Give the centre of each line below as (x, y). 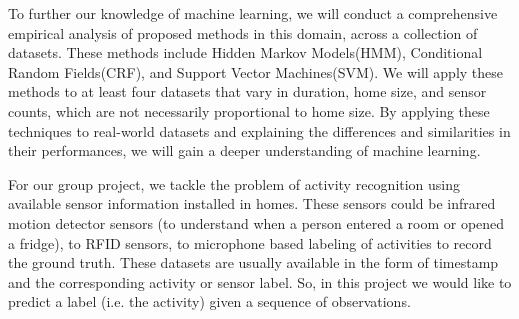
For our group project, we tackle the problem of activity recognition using (234, 183)
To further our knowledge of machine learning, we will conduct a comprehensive (253, 13)
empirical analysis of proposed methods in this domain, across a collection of (243, 32)
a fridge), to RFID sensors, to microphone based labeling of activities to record (250, 242)
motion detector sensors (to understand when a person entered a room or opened (256, 222)
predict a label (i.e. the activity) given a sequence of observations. (209, 301)
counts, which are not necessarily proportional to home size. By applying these (249, 110)
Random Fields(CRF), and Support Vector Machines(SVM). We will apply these (256, 71)
